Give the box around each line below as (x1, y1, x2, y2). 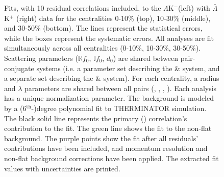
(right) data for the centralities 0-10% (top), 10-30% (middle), (16, 12, 211, 23)
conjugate (4, 62, 34, 73)
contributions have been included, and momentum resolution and (4, 143, 208, 153)
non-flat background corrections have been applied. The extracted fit (4, 152, 219, 163)
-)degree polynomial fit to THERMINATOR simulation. (31, 102, 207, 113)
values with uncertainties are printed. (4, 163, 120, 173)
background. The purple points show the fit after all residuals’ (4, 132, 198, 143)
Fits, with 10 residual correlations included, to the (4, 3, 161, 13)
